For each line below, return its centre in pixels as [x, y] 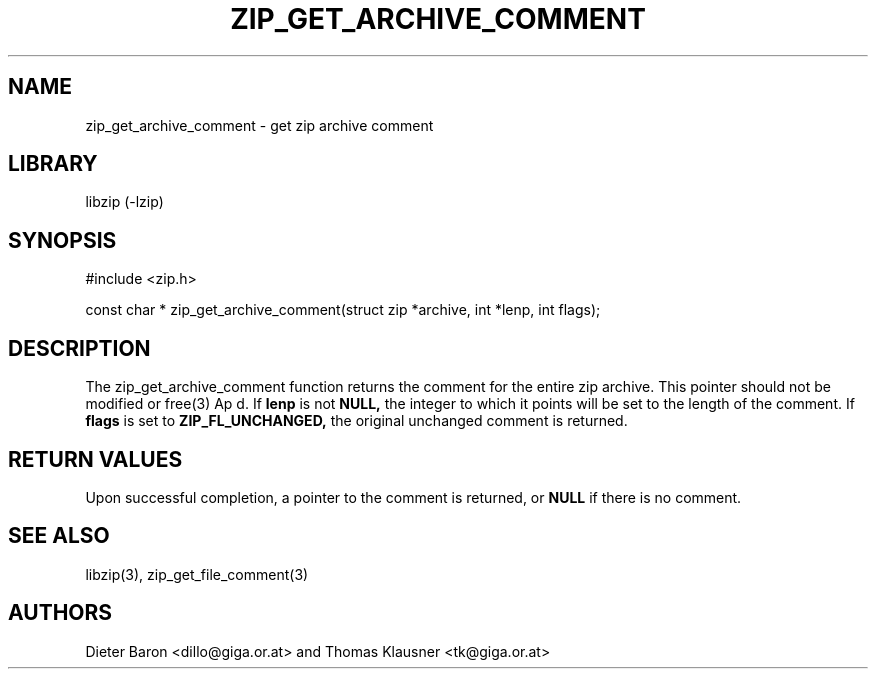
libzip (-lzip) [124, 202]
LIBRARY [53, 164]
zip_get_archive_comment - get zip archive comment [259, 125]
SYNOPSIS [62, 240]
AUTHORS [60, 613]
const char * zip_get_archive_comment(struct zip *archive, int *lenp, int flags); [343, 310]
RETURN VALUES [95, 459]
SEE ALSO [59, 536]
